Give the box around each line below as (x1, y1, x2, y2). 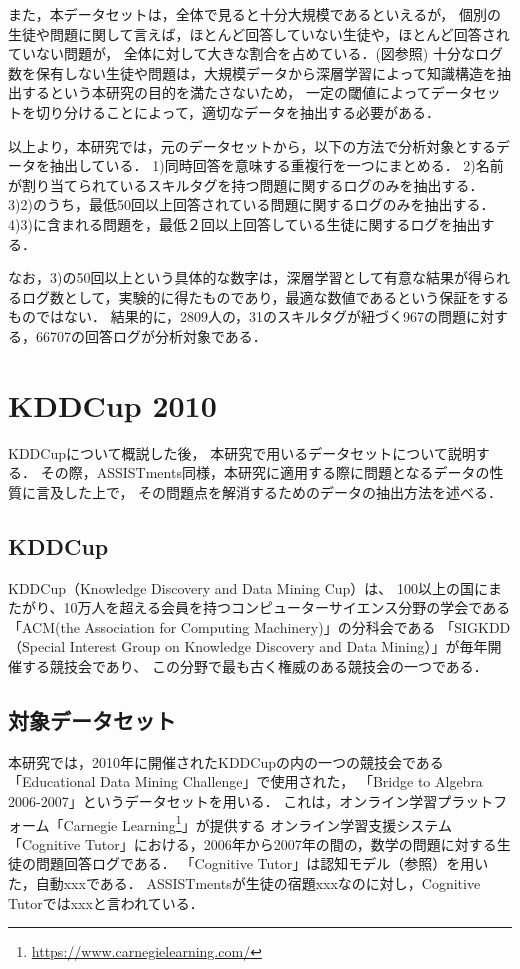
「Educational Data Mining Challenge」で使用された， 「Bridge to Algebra (8, 771, 483, 792)
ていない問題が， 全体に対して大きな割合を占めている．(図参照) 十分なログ (8, 43, 503, 64)
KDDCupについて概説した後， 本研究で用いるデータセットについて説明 (8, 442, 476, 463)
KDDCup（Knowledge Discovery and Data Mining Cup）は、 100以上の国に (8, 577, 489, 598)
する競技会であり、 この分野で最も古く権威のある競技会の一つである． (21, 655, 488, 676)
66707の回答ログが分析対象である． (35, 325, 267, 346)
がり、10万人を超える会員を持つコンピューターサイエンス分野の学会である (21, 597, 511, 618)
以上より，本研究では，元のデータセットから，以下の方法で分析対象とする (8, 135, 496, 156)
